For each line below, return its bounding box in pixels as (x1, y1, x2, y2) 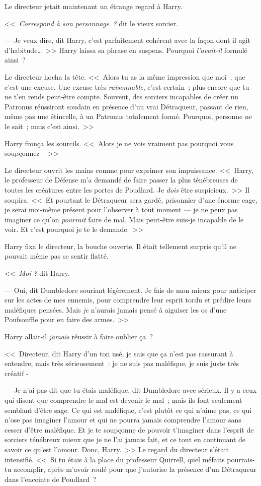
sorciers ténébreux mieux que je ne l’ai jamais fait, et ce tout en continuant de (5, 434, 246, 445)
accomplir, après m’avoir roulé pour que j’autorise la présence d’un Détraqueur (13, 464, 256, 474)
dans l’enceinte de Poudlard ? (5, 473, 97, 484)
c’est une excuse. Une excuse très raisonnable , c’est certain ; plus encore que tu (5, 81, 249, 92)
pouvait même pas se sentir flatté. (5, 251, 109, 261)
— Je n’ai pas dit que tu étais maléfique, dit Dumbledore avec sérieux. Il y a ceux (5, 385, 257, 395)
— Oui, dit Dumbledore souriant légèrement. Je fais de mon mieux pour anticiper (5, 284, 256, 295)
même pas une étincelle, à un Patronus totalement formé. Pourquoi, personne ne (5, 111, 252, 121)
